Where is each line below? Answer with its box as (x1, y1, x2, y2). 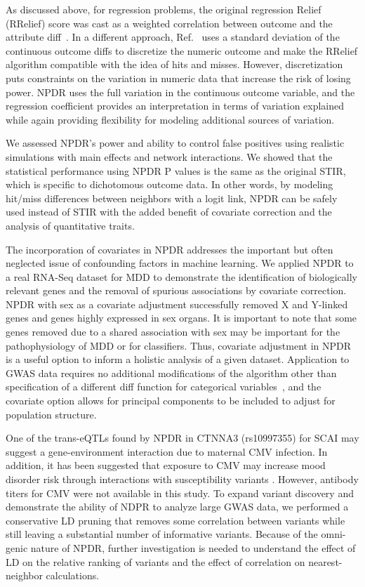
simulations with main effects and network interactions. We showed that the (6, 149, 333, 164)
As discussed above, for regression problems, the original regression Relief (6, 2, 321, 16)
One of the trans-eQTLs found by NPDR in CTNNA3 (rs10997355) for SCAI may (6, 430, 359, 445)
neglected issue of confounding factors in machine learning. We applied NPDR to (6, 256, 354, 270)
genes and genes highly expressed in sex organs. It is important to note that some (6, 310, 357, 325)
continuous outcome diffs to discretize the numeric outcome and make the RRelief (6, 43, 358, 58)
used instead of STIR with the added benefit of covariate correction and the (6, 204, 332, 219)
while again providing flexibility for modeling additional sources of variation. (6, 112, 335, 126)
